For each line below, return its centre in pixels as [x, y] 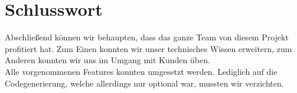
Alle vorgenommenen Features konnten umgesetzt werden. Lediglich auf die [141, 71]
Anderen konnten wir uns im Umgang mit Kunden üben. [107, 60]
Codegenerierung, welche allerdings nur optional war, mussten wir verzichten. [144, 83]
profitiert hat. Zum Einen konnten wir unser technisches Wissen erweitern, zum [148, 48]
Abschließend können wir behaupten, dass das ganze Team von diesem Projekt [147, 37]
